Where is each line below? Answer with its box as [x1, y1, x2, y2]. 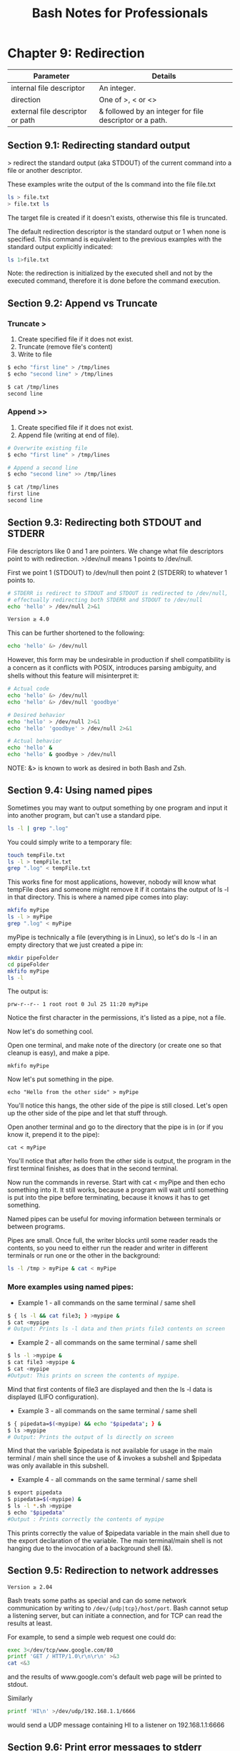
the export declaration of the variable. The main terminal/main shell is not [7, 1536, 223, 1545]
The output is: [7, 987, 49, 995]
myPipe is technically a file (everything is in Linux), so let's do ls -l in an [7, 933, 218, 941]
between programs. [7, 1223, 66, 1231]
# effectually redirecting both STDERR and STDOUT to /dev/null [7, 596, 203, 603]
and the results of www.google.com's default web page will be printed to [7, 1672, 222, 1681]
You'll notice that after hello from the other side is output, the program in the [7, 1157, 231, 1165]
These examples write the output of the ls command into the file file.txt [7, 180, 216, 189]
